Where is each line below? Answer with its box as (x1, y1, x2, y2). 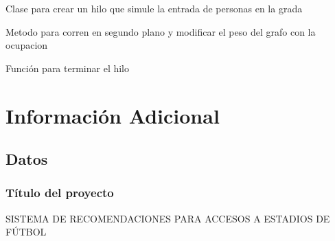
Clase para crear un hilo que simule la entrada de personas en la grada (5, 1, 303, 15)
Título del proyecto (5, 184, 114, 201)
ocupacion (5, 38, 48, 52)
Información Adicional (5, 101, 220, 129)
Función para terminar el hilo (5, 60, 130, 75)
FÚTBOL (5, 225, 47, 239)
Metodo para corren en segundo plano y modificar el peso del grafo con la (5, 24, 316, 38)
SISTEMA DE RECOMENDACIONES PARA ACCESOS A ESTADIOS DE (5, 211, 330, 225)
